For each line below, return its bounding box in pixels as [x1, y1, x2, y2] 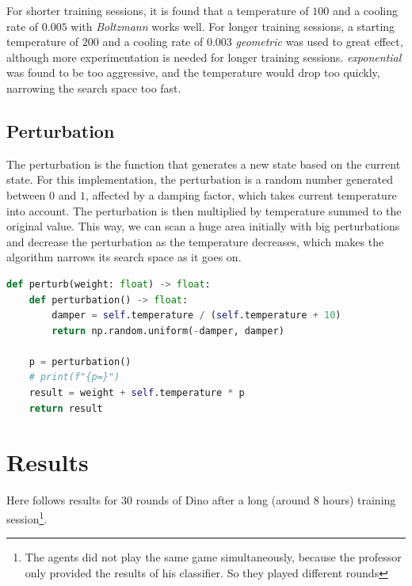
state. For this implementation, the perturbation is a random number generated [6, 171, 393, 188]
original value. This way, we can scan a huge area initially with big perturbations [6, 218, 400, 234]
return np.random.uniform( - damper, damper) [51, 325, 284, 337]
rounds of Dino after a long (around [135, 492, 311, 508]
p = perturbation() [29, 356, 132, 367]
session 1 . [6, 508, 48, 527]
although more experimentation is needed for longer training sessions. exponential [6, 48, 402, 65]
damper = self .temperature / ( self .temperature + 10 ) [51, 310, 341, 322]
